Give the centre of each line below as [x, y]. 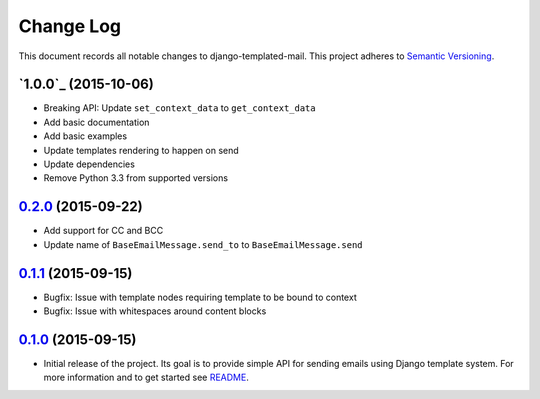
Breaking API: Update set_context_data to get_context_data [179, 108]
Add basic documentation [96, 122]
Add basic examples [85, 136]
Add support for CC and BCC [103, 231]
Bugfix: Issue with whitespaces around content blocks [155, 311]
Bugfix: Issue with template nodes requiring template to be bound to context [200, 297]
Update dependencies [89, 164]
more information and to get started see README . [146, 377]
